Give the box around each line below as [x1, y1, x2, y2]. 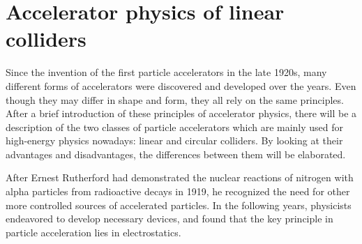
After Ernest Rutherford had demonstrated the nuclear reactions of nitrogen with [6, 170, 354, 185]
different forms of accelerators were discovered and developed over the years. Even [6, 78, 356, 93]
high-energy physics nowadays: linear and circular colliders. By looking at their [6, 133, 343, 148]
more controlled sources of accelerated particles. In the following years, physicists [6, 197, 352, 212]
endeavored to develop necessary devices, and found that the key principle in [6, 211, 333, 226]
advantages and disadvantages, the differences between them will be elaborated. [6, 146, 346, 161]
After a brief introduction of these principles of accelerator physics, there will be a [6, 106, 357, 121]
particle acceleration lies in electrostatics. [6, 224, 181, 239]
